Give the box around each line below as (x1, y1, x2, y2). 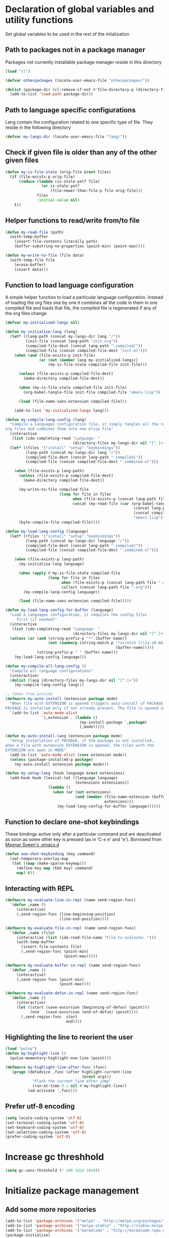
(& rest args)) (81, 1074, 112, 1079)
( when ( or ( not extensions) (52, 789, 112, 795)
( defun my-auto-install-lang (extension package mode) (5, 734, 123, 739)
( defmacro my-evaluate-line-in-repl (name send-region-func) (5, 898, 136, 903)
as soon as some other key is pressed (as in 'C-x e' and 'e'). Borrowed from (5, 837, 162, 843)
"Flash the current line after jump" (32, 1079, 112, 1084)
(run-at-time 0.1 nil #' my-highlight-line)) (32, 1084, 127, 1089)
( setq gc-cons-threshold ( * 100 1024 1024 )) (5, 1168, 100, 1173)
